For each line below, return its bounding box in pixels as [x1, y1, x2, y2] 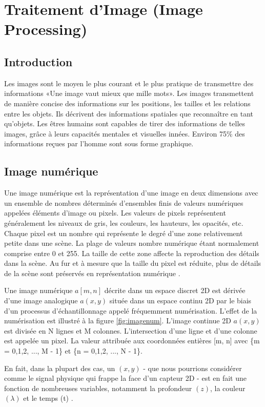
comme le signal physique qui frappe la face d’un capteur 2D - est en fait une [4, 373, 247, 383]
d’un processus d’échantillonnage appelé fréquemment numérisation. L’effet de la [4, 305, 257, 316]
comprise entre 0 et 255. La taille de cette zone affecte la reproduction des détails [4, 247, 259, 258]
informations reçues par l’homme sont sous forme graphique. [4, 138, 194, 149]
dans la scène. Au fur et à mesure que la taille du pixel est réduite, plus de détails [4, 258, 261, 268]
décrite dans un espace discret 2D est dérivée [104, 285, 246, 296]
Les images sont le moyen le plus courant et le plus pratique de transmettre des [4, 77, 254, 88]
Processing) [4, 18, 88, 40]
